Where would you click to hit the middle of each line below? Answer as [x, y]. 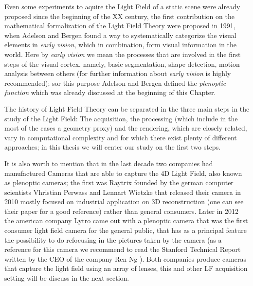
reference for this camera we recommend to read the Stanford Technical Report [123, 249]
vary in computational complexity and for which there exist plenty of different [121, 137]
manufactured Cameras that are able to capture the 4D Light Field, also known [123, 173]
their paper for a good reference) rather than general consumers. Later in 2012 [122, 211]
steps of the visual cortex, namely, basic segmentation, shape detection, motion [122, 64]
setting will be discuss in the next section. [67, 278]
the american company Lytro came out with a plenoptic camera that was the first [126, 220]
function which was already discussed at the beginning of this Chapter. [110, 92]
